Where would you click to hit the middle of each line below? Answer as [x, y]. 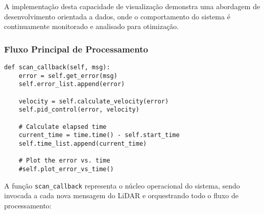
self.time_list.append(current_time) [83, 143]
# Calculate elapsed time [63, 127]
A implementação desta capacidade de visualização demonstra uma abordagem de [132, 6]
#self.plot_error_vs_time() [66, 169]
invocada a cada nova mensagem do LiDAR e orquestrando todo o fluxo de [121, 195]
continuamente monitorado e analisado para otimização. [91, 26]
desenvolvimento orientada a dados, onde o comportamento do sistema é [117, 16]
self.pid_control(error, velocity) [79, 110]
